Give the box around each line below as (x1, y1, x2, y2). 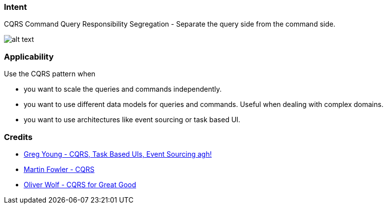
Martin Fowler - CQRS (24, 165, 95, 173)
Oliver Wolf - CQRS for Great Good (24, 180, 137, 189)
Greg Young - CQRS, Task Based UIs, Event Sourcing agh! (24, 149, 212, 158)
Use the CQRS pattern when (4, 69, 96, 78)
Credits (4, 132, 33, 142)
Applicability (4, 51, 54, 62)
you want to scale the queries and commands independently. (24, 85, 222, 94)
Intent (4, 2, 27, 12)
